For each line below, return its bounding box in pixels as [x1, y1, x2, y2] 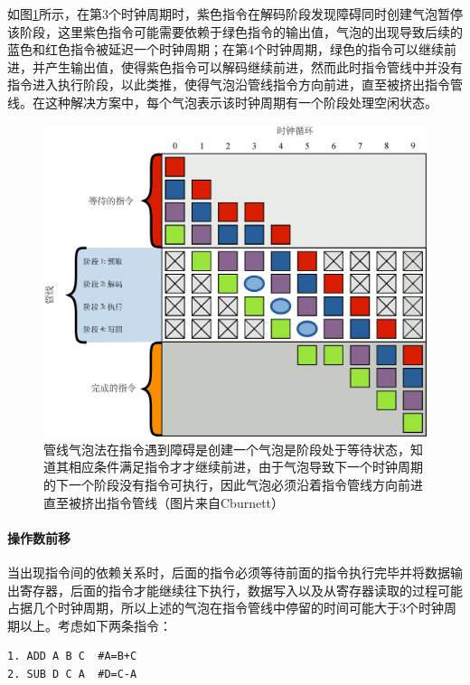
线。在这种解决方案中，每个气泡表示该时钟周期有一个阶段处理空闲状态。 [7, 92, 437, 111]
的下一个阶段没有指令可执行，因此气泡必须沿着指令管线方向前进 [43, 475, 423, 494]
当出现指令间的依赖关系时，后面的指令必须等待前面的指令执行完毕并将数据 [7, 563, 450, 582]
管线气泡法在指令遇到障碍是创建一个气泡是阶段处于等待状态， [43, 439, 410, 458]
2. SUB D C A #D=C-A [7, 668, 137, 681]
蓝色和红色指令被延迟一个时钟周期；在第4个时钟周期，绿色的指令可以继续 [7, 40, 444, 59]
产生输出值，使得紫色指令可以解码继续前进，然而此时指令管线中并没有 [44, 57, 463, 76]
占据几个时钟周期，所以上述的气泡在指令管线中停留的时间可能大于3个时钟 [7, 598, 444, 617]
